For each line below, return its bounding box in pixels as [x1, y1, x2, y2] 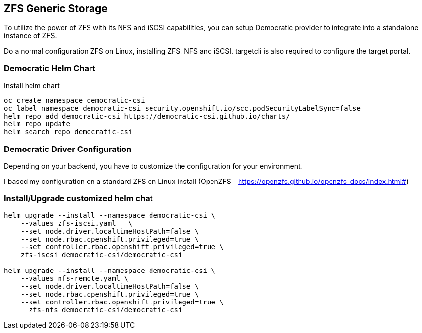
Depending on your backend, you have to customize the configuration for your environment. [4, 161, 302, 170]
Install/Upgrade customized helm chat [4, 193, 153, 204]
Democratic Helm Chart [4, 63, 95, 73]
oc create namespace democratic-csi [4, 96, 145, 105]
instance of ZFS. [4, 31, 57, 40]
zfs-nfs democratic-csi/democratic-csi [29, 305, 182, 314]
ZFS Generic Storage [4, 2, 108, 15]
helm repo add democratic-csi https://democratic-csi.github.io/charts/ [4, 112, 290, 121]
